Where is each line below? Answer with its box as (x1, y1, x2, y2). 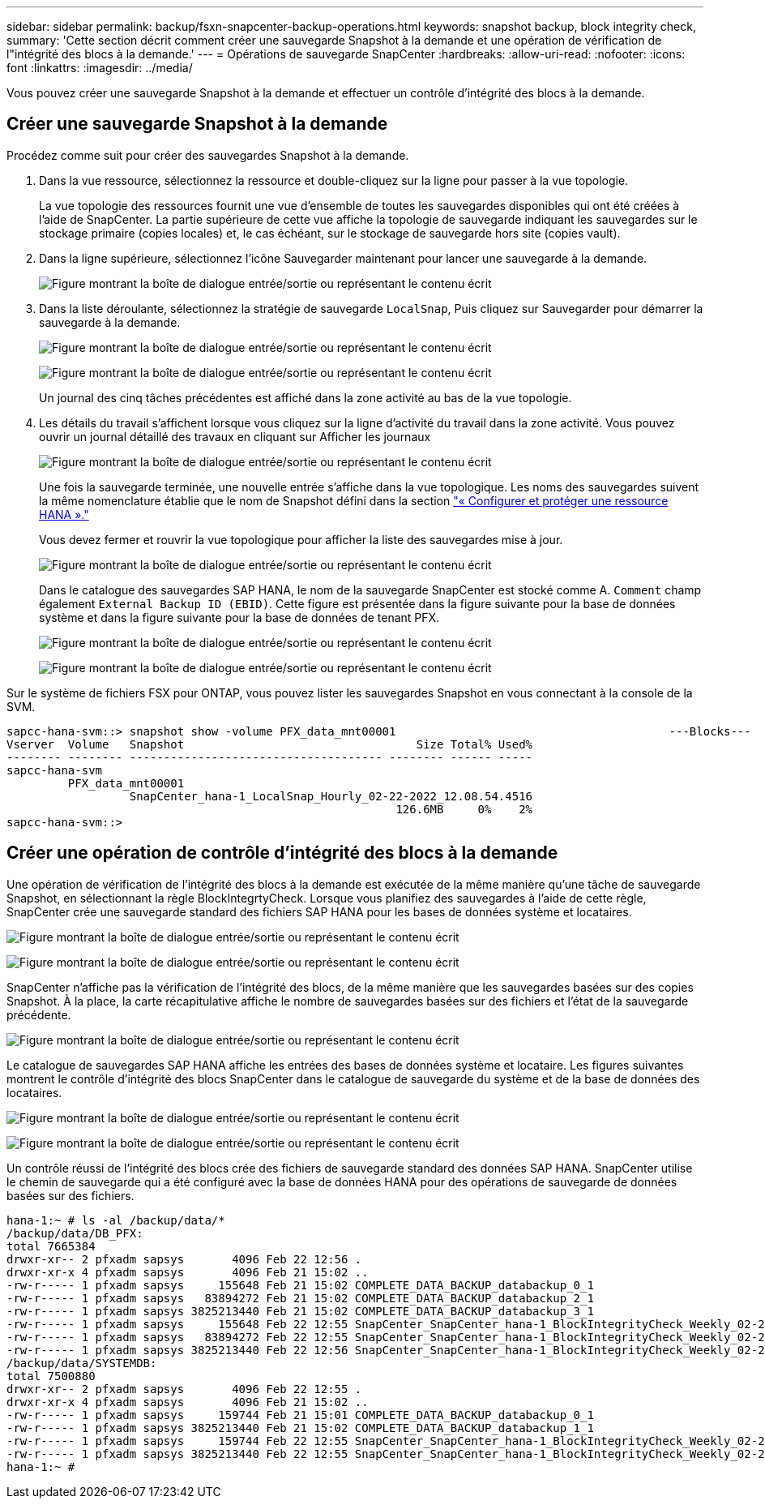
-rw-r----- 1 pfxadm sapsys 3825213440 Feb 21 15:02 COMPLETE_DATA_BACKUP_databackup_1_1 (6, 1421, 594, 1434)
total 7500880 (6, 1369, 96, 1383)
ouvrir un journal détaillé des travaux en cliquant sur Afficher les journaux (39, 429, 431, 444)
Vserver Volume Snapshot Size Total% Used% (6, 737, 533, 751)
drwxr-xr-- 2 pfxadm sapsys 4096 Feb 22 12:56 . (6, 1252, 362, 1266)
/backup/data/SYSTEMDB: (6, 1356, 157, 1370)
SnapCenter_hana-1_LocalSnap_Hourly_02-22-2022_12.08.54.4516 (129, 789, 533, 803)
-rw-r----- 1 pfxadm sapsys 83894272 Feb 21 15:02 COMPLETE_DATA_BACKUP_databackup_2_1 (6, 1291, 594, 1305)
